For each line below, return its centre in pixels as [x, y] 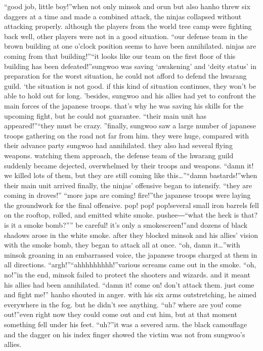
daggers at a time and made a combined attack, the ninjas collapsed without [123, 16]
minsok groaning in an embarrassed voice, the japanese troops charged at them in [131, 254]
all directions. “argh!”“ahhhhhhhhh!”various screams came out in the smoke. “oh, [130, 265]
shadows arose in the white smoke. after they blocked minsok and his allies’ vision [131, 235]
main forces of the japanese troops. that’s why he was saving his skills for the [124, 105]
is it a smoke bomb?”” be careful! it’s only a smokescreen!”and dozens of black [126, 225]
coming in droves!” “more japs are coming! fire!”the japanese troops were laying [127, 195]
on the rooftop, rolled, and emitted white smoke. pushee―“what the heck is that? [131, 215]
